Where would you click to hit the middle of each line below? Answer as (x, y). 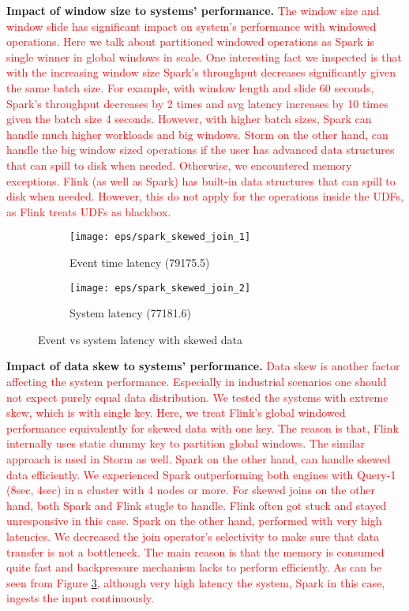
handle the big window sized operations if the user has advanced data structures (201, 150)
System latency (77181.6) (131, 313)
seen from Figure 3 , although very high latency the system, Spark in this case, (196, 582)
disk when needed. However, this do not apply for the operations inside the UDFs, (205, 196)
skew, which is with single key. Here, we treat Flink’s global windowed (176, 412)
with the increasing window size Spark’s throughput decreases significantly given (201, 72)
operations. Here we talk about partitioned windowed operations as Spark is (191, 41)
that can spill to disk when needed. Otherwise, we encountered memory (179, 165)
